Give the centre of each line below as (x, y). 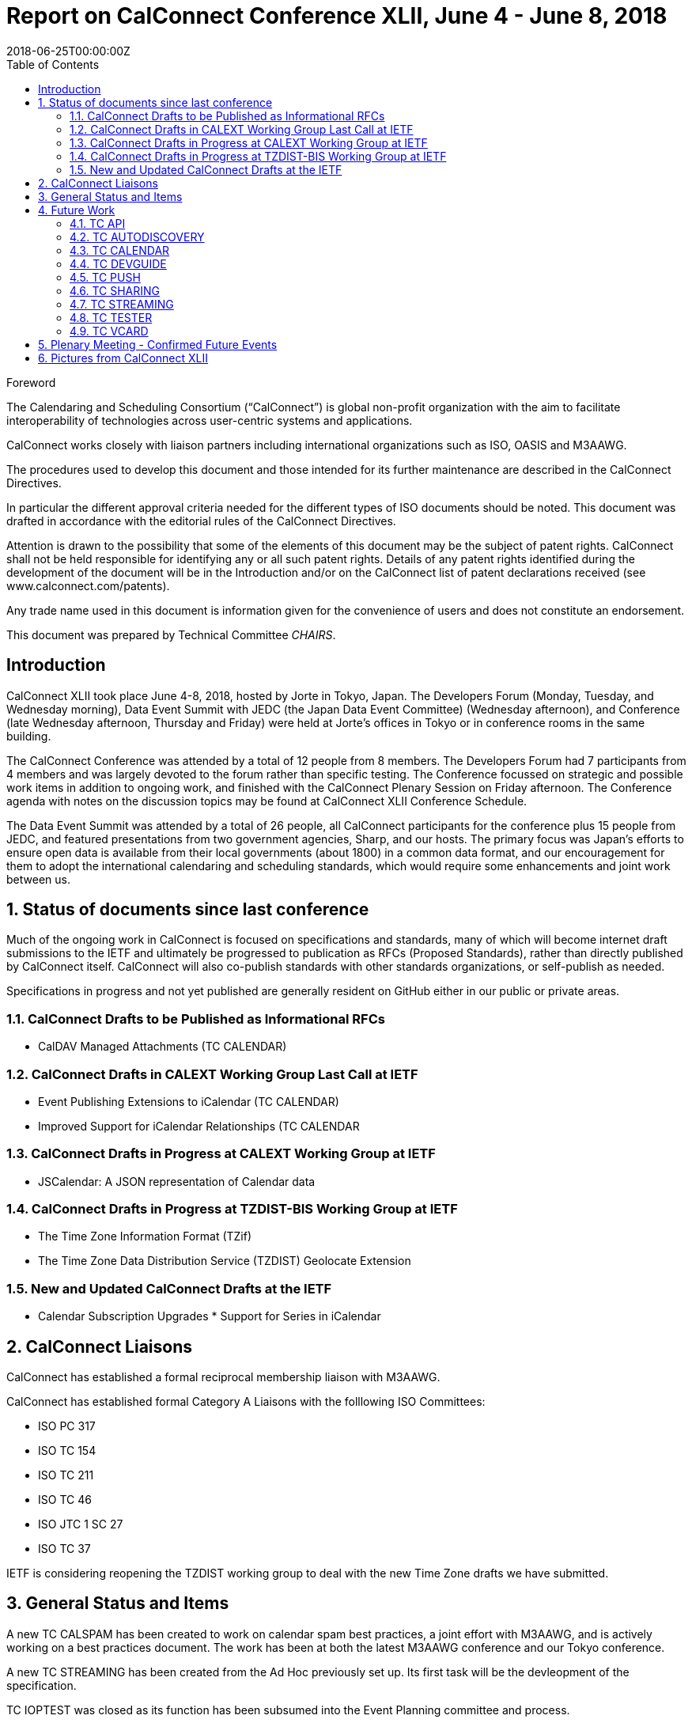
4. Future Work (77, 210)
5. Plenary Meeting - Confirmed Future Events (158, 344)
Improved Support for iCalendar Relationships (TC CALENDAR (199, 1126)
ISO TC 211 (66, 1475)
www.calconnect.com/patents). (88, 585)
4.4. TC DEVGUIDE (118, 263)
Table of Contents (53, 64)
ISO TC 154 (67, 1451)
